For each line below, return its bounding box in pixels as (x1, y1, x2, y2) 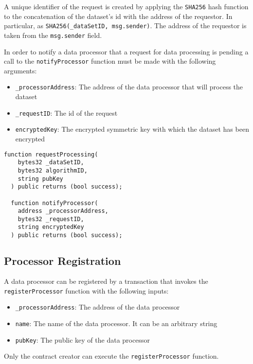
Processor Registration (4, 253, 121, 268)
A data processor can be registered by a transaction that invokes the (4, 276, 208, 286)
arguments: (4, 65, 37, 75)
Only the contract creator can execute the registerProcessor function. (4, 351, 219, 361)
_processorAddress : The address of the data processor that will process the (15, 82, 243, 92)
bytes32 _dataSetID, (18, 159, 84, 166)
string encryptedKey (18, 224, 84, 231)
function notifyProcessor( (11, 199, 98, 207)
